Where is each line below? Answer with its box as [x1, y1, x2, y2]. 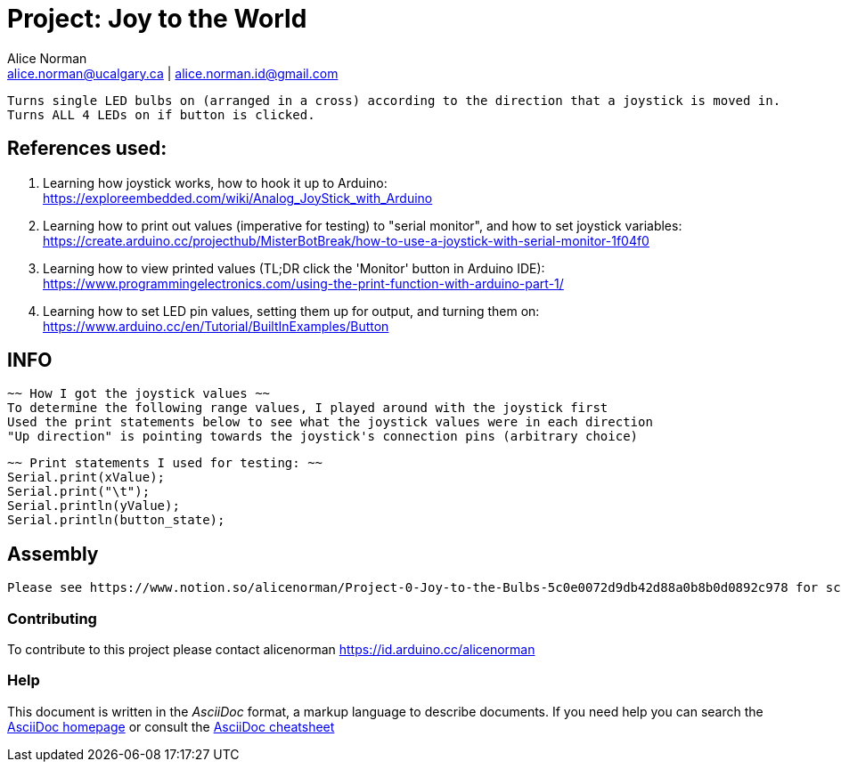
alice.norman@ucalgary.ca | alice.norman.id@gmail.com [7, 65, 339, 81]
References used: [7, 137, 167, 160]
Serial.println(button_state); [7, 513, 225, 528]
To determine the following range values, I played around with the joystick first [7, 401, 608, 416]
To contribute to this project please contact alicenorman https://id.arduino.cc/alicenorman [7, 642, 535, 658]
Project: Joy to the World [7, 4, 307, 34]
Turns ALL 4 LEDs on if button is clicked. [7, 107, 315, 122]
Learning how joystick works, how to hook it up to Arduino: [43, 174, 388, 190]
